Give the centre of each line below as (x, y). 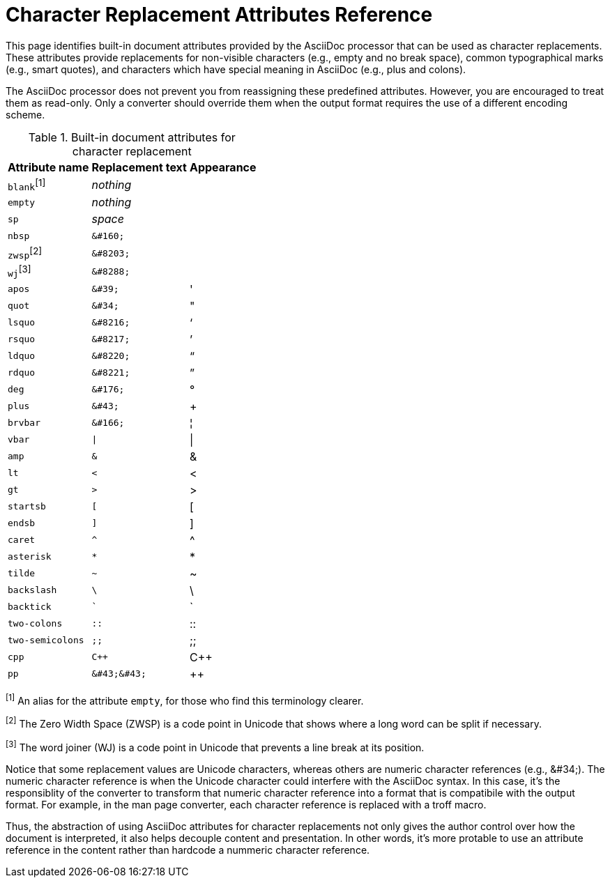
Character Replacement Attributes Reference (219, 15)
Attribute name (48, 167)
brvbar (24, 423)
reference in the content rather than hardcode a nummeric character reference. (188, 850)
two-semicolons (46, 640)
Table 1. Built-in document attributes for (132, 137)
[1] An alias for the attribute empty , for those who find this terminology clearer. (185, 699)
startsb (27, 507)
